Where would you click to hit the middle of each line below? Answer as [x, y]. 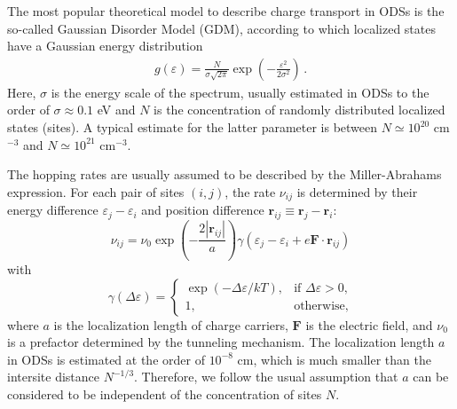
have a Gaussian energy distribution [105, 46]
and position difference [203, 210]
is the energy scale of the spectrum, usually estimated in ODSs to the [240, 92]
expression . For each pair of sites [96, 191]
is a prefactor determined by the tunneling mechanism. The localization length [221, 342]
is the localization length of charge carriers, [171, 324]
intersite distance [54, 377]
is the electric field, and [369, 324]
